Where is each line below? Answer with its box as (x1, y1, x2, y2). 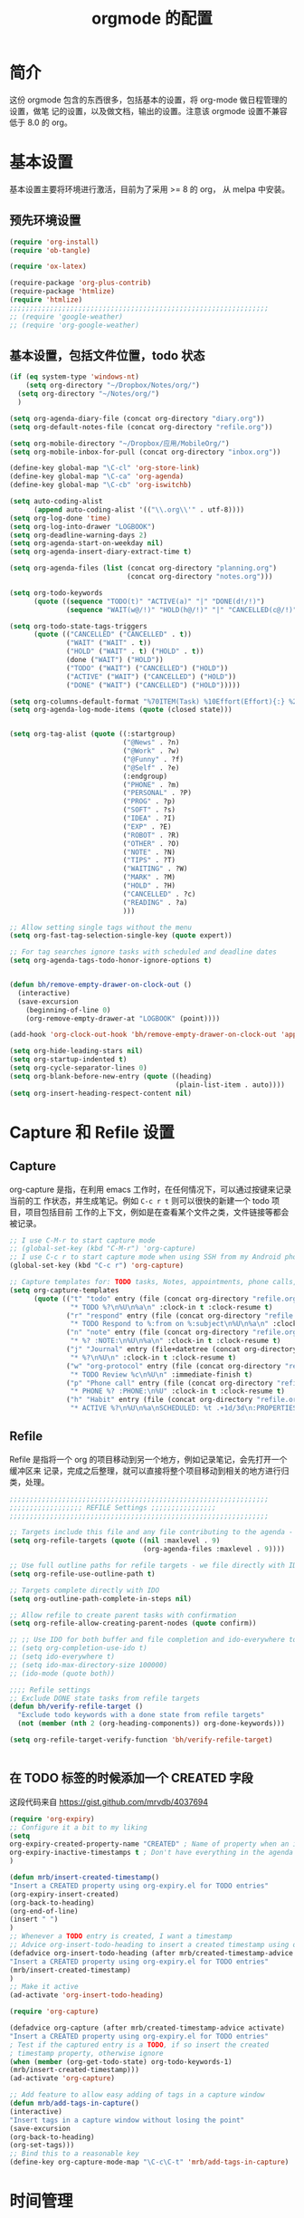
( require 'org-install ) (9, 237, 100, 246)
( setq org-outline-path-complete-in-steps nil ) (9, 1594, 193, 1603)
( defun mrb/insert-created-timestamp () (9, 1873, 160, 1882)
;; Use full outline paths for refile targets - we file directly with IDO (9, 1561, 301, 1570)
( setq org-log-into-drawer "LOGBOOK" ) (9, 522, 156, 531)
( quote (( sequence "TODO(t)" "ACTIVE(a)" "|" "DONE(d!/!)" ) (33, 597, 265, 606)
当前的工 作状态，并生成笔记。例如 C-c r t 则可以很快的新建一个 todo (9, 1195, 270, 1205)
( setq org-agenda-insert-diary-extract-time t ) (9, 547, 193, 557)
